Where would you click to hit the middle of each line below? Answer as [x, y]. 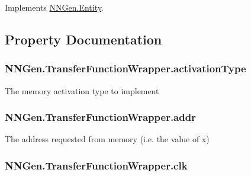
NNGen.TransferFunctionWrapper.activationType [125, 68]
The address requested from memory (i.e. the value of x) [107, 139]
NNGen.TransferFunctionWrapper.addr [100, 117]
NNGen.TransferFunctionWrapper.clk [96, 165]
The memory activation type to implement [82, 90]
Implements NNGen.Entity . [54, 7]
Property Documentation [83, 39]
